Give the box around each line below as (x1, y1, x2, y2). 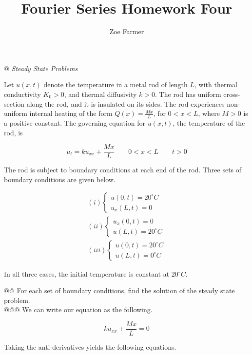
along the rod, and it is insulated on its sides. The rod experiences (26, 98, 225, 109)
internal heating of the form (29, 108, 113, 118)
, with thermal (194, 79, 237, 90)
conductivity (4, 89, 41, 99)
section (4, 98, 25, 109)
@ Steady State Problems (4, 63, 78, 73)
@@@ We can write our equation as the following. (4, 304, 153, 315)
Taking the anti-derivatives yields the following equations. (4, 341, 176, 352)
